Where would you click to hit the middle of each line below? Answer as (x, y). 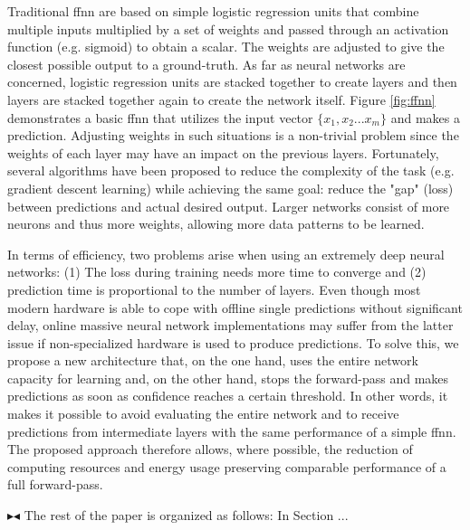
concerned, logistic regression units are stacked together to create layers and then (232, 82)
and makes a (425, 117)
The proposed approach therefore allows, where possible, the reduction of (210, 449)
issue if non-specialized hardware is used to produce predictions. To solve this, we (233, 342)
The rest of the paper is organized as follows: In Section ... (186, 515)
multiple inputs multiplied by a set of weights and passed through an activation (228, 28)
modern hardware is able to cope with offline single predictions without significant (235, 307)
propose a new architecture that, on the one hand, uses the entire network (213, 360)
